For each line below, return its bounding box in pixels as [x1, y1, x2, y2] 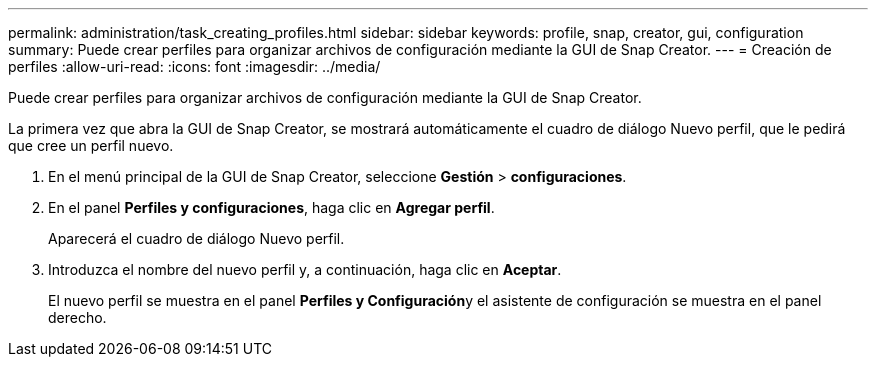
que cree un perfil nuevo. [8, 137, 174, 154]
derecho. [48, 309, 107, 326]
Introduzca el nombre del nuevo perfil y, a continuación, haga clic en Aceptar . [48, 261, 562, 278]
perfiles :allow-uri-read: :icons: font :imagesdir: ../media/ [8, 58, 381, 75]
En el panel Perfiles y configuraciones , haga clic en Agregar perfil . [48, 199, 495, 216]
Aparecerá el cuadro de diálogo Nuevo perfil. [48, 230, 345, 247]
